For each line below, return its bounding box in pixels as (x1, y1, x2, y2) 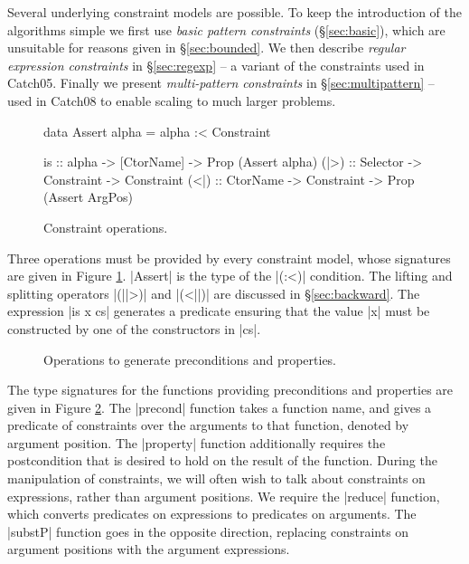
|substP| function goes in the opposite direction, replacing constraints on (7, 521, 409, 540)
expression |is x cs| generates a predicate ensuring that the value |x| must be (7, 301, 430, 320)
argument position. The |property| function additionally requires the (7, 433, 386, 452)
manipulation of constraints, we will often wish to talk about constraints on (7, 469, 426, 488)
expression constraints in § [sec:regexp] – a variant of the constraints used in (7, 55, 425, 74)
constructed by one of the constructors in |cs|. (7, 319, 261, 338)
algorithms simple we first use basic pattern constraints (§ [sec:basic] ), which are (7, 20, 446, 39)
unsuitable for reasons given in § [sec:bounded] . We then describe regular (7, 38, 406, 57)
